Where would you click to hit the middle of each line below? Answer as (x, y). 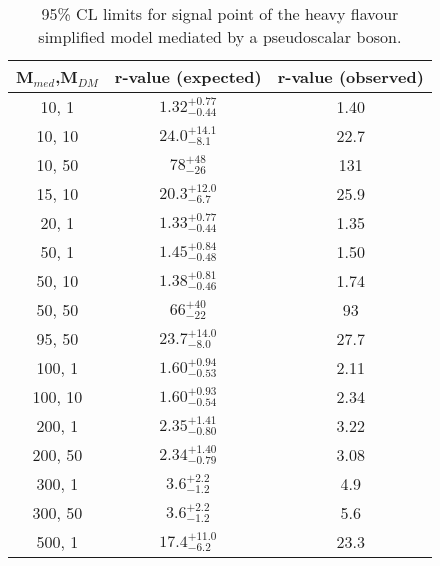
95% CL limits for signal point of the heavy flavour (220, 13)
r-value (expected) (188, 76)
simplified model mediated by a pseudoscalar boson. (220, 36)
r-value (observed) (350, 76)
